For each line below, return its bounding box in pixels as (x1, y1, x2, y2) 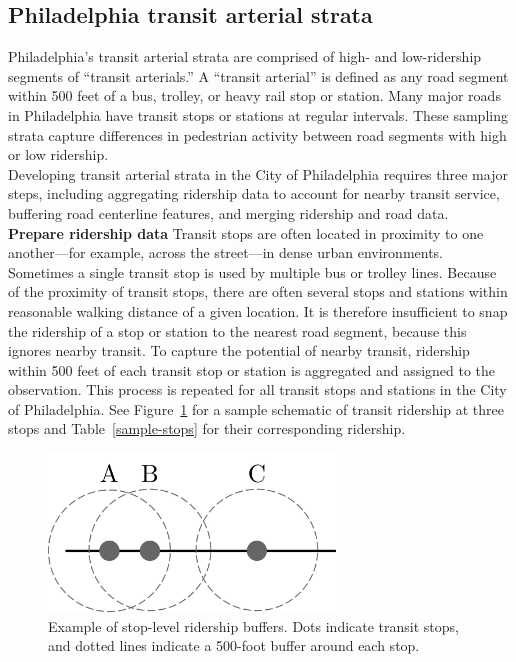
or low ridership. (8, 144, 109, 165)
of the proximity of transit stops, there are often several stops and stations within (8, 281, 508, 302)
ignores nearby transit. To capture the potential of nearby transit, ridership (8, 340, 470, 361)
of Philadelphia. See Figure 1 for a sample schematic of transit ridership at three (8, 398, 505, 419)
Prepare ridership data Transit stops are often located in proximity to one (8, 222, 484, 243)
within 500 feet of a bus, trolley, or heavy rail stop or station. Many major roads (8, 85, 501, 106)
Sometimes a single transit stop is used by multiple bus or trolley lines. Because (8, 261, 497, 282)
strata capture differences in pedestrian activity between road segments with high (8, 124, 507, 145)
